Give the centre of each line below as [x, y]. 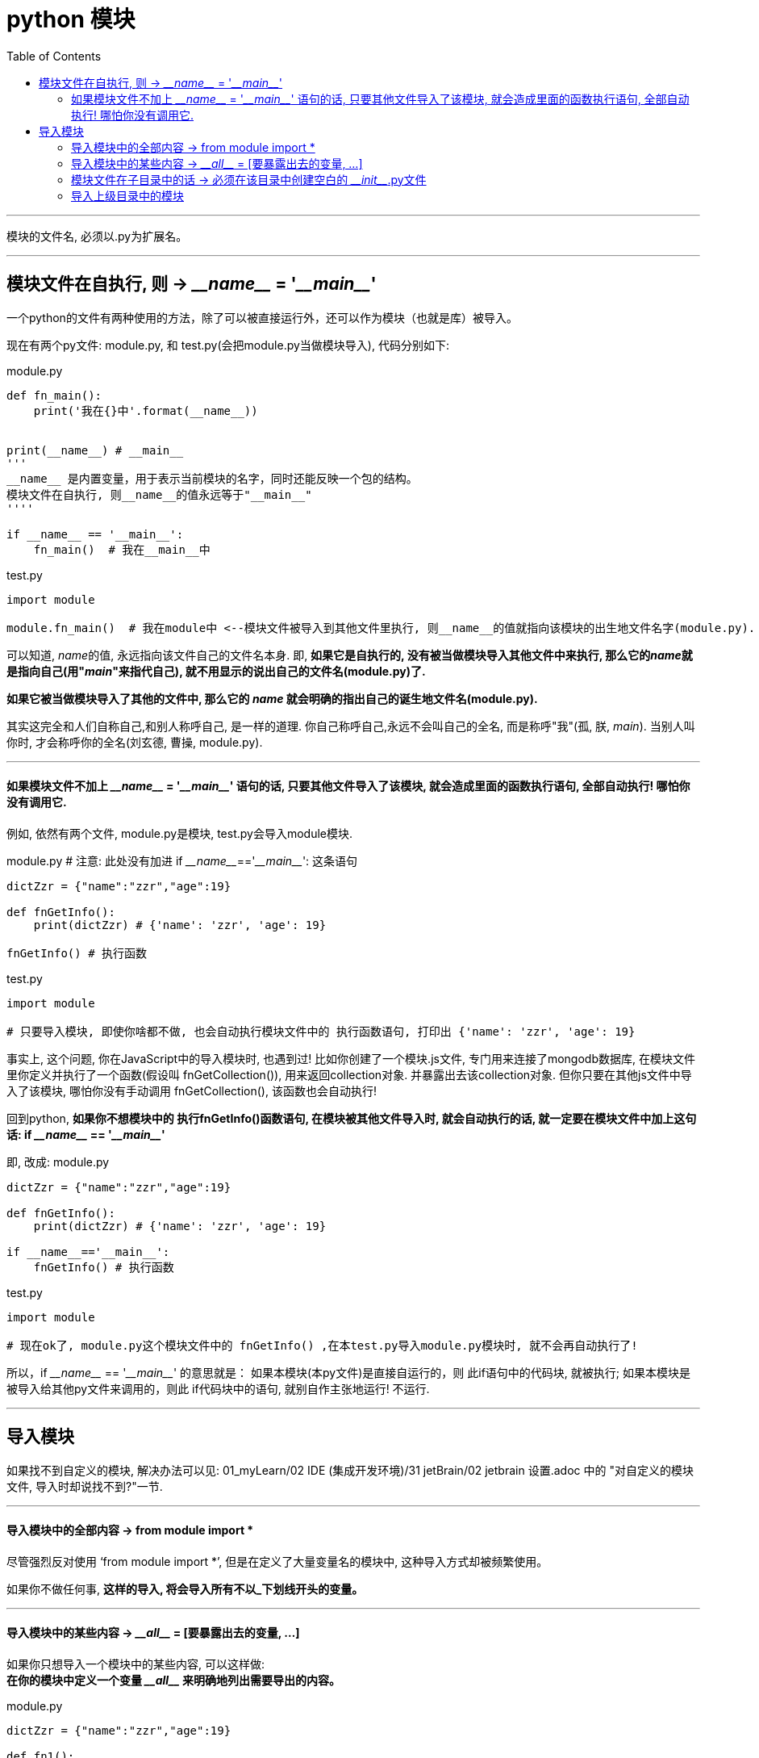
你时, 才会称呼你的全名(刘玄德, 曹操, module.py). [135, 742]
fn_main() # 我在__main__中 [122, 549]
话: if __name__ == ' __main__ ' [86, 1134]
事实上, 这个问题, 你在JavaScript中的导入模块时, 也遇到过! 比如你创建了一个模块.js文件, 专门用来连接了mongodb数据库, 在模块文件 [351, 1058]
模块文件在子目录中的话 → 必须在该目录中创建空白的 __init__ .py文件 [249, 179]
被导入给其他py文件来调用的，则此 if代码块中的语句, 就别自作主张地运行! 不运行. [218, 1388]
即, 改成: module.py [58, 1162]
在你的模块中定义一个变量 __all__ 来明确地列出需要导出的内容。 [173, 1681]
